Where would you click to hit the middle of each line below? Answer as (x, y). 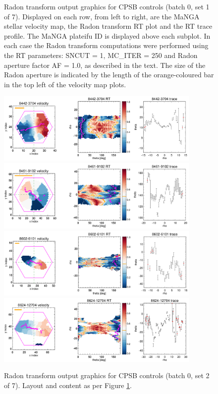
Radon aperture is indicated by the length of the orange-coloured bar (109, 75)
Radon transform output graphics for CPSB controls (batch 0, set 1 (107, 6)
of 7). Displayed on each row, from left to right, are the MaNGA (102, 16)
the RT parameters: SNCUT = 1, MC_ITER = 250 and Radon (101, 55)
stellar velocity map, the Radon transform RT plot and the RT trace (108, 26)
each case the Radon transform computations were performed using (106, 45)
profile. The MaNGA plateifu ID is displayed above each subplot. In (107, 35)
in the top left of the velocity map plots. (65, 84)
